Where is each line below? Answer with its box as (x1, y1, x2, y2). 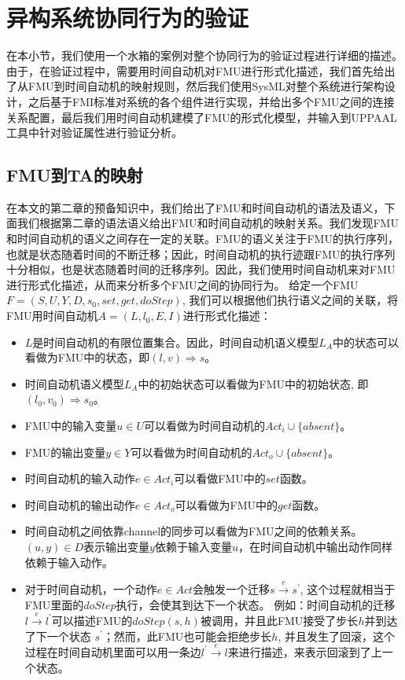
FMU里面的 (24, 596, 84, 612)
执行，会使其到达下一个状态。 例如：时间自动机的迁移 (116, 596, 396, 612)
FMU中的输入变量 (24, 417, 117, 434)
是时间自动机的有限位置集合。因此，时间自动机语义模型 (32, 333, 319, 350)
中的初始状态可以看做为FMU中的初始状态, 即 (138, 375, 369, 391)
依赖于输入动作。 (24, 553, 113, 570)
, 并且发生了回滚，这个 (278, 627, 395, 644)
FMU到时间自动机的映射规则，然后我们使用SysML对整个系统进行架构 (28, 78, 385, 94)
